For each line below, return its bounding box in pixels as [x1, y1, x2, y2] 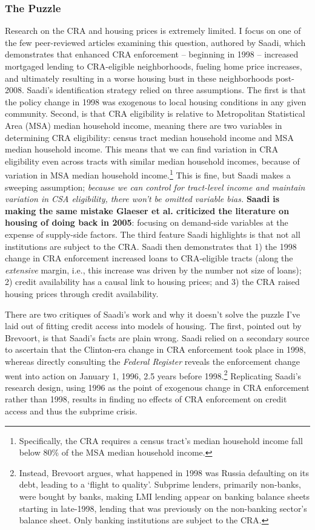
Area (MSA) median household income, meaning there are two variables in [5, 119, 282, 131]
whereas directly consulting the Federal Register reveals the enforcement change [5, 355, 300, 367]
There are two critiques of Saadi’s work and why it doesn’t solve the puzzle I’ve [5, 307, 300, 320]
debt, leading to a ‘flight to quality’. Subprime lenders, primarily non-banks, [19, 478, 301, 491]
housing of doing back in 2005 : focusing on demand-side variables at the [5, 216, 288, 229]
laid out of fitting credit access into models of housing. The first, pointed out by [5, 319, 302, 332]
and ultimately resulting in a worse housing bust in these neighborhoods [5, 71, 273, 84]
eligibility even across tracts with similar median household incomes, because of [5, 154, 300, 167]
